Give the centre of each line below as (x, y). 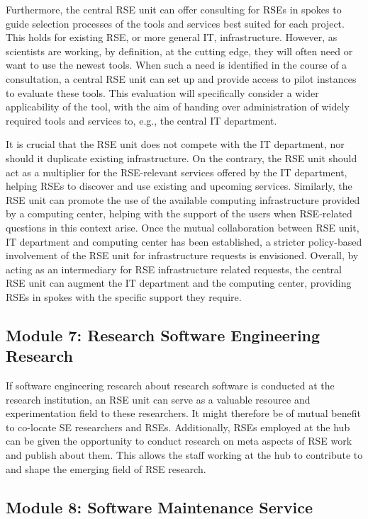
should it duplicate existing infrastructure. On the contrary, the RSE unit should (182, 158)
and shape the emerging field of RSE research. (106, 468)
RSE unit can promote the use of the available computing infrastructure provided (183, 199)
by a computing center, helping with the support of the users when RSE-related (179, 213)
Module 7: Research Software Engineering (163, 335)
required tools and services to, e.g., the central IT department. (141, 120)
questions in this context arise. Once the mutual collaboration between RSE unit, (183, 227)
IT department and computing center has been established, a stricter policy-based (184, 241)
